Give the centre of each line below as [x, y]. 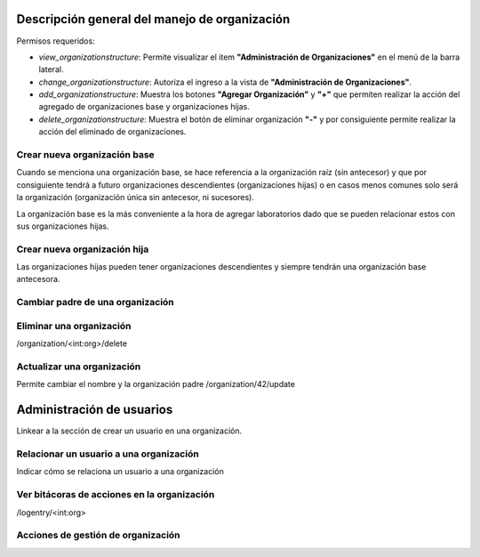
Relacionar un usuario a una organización [108, 454]
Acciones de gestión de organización [99, 536]
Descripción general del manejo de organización [153, 19]
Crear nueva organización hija [83, 249]
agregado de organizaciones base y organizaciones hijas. [144, 107]
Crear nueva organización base [85, 155]
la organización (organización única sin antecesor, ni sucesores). [136, 198]
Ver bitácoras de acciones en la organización [116, 495]
